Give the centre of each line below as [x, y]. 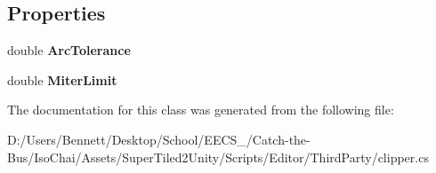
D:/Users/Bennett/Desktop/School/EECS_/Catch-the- [159, 139]
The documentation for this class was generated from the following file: [201, 110]
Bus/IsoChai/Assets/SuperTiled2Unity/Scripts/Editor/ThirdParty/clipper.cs [218, 157]
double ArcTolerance [69, 50]
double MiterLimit [62, 79]
